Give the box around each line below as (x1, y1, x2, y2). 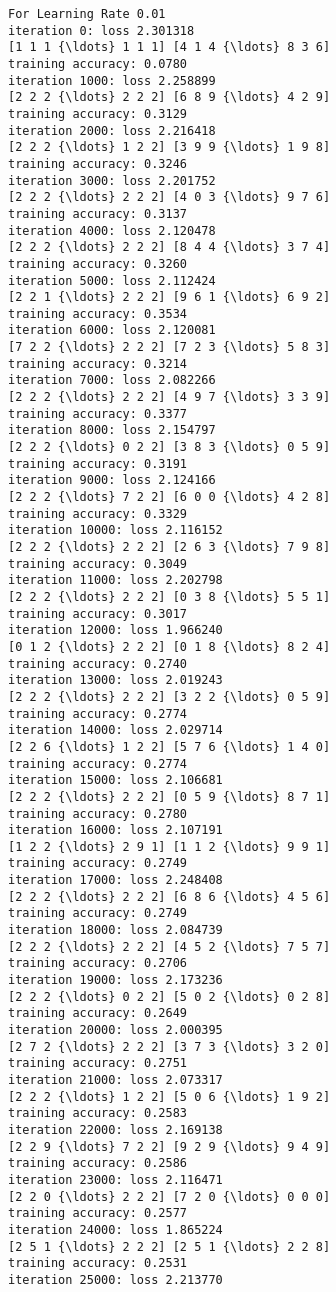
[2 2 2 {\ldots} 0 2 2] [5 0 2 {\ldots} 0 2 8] (8, 989, 331, 1004)
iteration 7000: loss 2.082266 (8, 373, 216, 388)
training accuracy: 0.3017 (8, 606, 187, 621)
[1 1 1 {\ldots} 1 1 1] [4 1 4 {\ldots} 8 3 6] (8, 40, 331, 55)
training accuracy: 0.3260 (8, 256, 187, 271)
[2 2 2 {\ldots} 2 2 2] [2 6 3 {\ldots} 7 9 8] (8, 540, 331, 554)
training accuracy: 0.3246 (8, 156, 187, 171)
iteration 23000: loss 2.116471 (8, 1172, 223, 1187)
